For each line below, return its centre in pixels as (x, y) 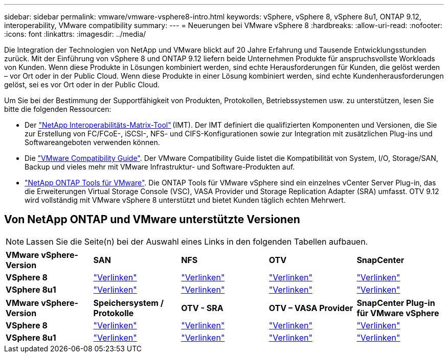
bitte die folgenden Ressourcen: (58, 109)
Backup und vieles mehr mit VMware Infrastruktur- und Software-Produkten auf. (160, 167)
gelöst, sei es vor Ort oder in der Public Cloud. (82, 85)
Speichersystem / (128, 303)
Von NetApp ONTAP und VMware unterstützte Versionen (152, 220)
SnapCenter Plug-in (396, 303)
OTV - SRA (202, 308)
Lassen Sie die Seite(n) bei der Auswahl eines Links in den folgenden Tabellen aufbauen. (197, 241)
